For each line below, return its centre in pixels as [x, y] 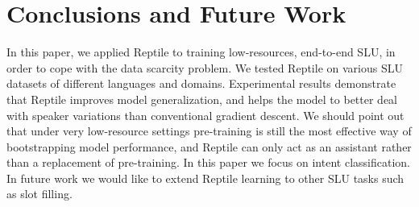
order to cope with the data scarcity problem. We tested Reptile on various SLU [205, 67]
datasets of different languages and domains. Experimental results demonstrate [201, 83]
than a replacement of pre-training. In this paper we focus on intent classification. [208, 162]
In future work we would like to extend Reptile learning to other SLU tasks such [205, 178]
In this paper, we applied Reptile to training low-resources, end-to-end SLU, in [201, 52]
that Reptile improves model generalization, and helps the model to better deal [202, 99]
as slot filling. [39, 194]
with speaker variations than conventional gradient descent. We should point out [205, 115]
